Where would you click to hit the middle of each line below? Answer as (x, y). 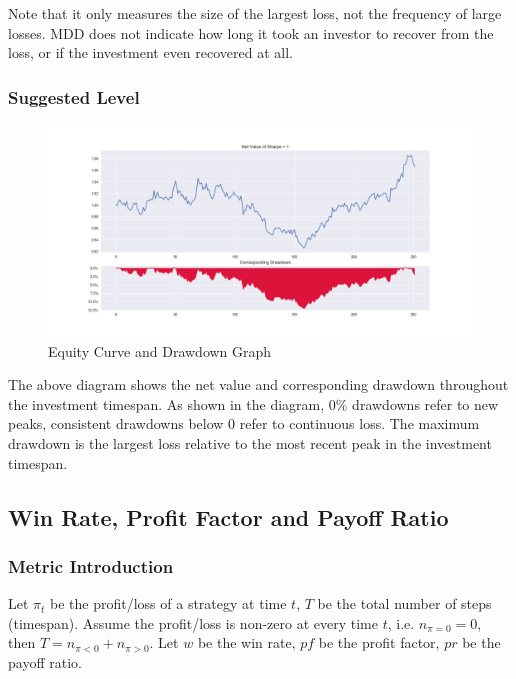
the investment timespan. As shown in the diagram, (166, 403)
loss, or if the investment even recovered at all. (150, 52)
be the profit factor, (379, 642)
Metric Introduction (91, 565)
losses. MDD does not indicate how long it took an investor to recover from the (251, 32)
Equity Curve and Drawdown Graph (160, 350)
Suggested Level (74, 96)
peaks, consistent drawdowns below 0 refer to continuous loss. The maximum (244, 423)
